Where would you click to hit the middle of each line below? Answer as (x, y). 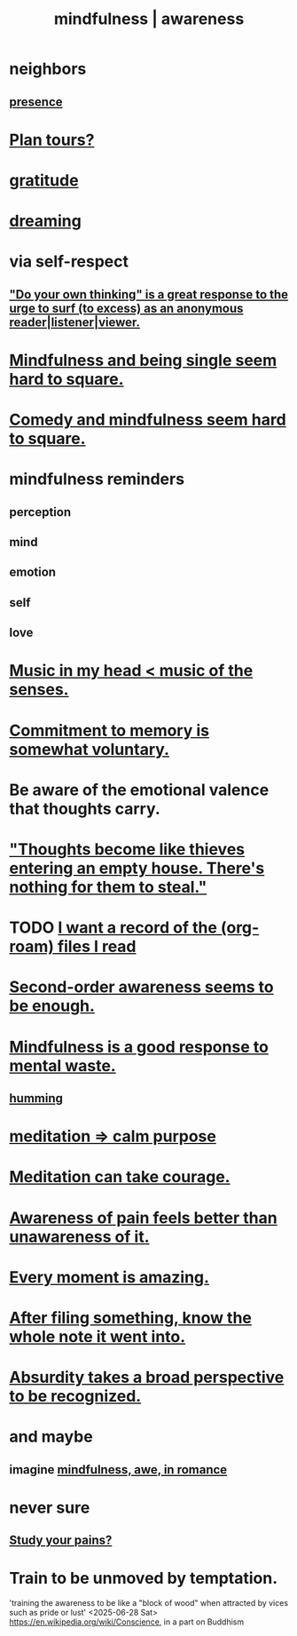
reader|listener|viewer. (74, 322)
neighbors (48, 69)
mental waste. (63, 1065)
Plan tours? (52, 140)
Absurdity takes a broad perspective (147, 1378)
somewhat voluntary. (90, 749)
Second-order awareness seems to (141, 987)
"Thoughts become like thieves (127, 849)
